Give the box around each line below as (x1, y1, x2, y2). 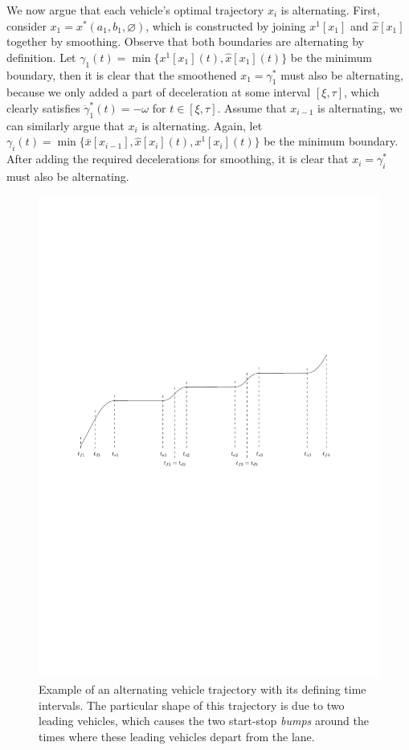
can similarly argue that (6, 117, 125, 133)
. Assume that (217, 99, 287, 116)
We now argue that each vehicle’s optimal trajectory (6, 2, 264, 18)
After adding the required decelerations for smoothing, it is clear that (6, 150, 349, 167)
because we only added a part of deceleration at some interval (6, 84, 311, 100)
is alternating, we (317, 99, 403, 116)
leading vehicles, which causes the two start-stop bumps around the (39, 712, 369, 729)
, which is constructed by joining (145, 17, 306, 34)
